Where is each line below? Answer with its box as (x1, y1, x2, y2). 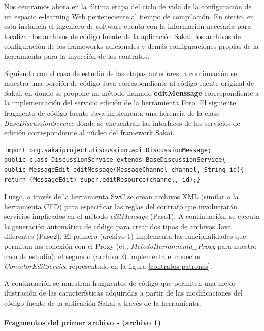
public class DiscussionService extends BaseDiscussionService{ (4, 156, 226, 164)
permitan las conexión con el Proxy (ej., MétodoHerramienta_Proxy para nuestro (4, 241, 257, 251)
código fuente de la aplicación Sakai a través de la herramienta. (4, 298, 201, 308)
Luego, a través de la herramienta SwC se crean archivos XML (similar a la (4, 191, 239, 202)
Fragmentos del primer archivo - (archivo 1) (4, 317, 161, 328)
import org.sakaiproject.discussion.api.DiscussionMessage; (4, 146, 212, 154)
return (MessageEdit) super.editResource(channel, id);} (4, 176, 201, 183)
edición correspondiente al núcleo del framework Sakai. (4, 127, 175, 138)
